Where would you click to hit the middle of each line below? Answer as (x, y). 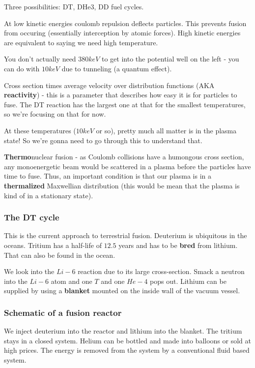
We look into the (29, 271)
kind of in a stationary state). (49, 195)
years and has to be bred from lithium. (178, 245)
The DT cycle (32, 217)
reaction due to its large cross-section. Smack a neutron (161, 271)
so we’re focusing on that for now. (55, 114)
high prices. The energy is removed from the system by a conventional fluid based (127, 350)
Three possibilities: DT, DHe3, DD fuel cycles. (74, 6)
